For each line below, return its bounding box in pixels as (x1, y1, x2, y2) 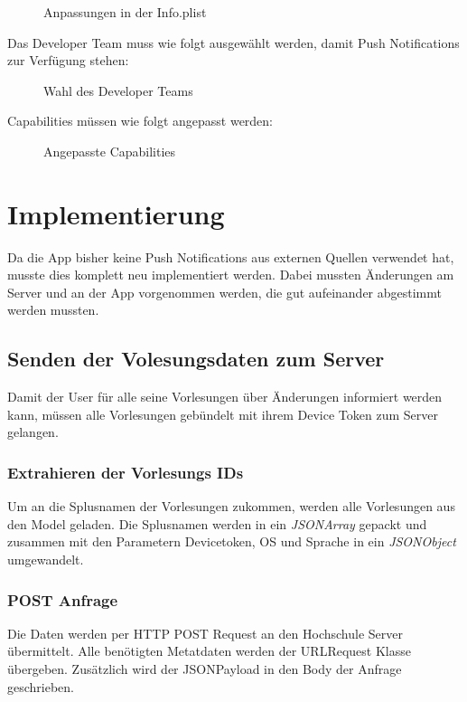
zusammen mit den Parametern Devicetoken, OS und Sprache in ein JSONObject (7, 532, 456, 551)
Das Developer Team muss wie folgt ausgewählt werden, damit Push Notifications (7, 33, 460, 52)
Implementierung (7, 194, 225, 232)
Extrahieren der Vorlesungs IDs (7, 460, 244, 483)
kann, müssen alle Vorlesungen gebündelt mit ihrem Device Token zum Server (7, 404, 438, 423)
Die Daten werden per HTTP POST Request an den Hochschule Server (7, 623, 403, 642)
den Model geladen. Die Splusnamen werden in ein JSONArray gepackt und (7, 514, 427, 533)
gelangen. (7, 422, 59, 441)
